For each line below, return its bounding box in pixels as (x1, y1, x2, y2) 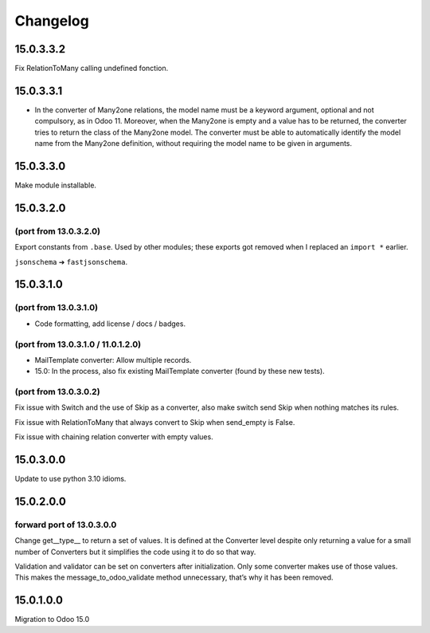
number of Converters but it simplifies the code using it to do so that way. (14, 547, 256, 556)
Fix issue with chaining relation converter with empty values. (14, 432, 214, 442)
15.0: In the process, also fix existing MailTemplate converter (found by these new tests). (34, 367, 326, 376)
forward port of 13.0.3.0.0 (14, 519, 117, 530)
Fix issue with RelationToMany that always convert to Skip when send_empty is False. (14, 417, 295, 427)
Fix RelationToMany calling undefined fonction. (14, 64, 169, 73)
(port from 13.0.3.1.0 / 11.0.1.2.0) (14, 339, 142, 350)
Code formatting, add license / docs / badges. (34, 319, 186, 328)
